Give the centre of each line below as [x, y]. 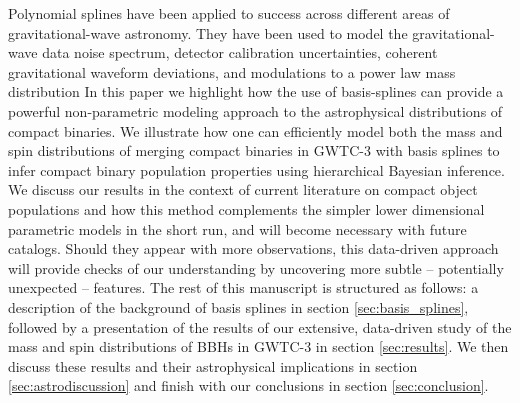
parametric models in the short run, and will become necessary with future [237, 228]
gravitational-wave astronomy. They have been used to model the [208, 32]
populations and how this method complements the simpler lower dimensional [246, 208]
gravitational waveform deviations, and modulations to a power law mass [232, 71]
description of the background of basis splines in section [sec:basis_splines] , [238, 306]
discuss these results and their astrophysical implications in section [213, 365]
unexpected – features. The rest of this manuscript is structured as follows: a [243, 287]
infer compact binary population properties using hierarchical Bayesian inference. [256, 169]
